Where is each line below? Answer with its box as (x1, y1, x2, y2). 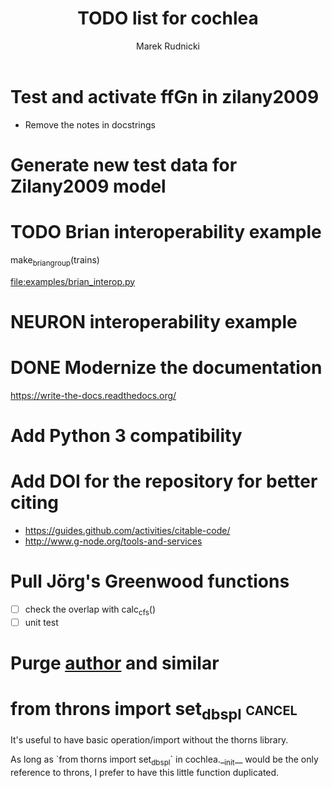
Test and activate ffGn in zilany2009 (10, 85, 320, 108)
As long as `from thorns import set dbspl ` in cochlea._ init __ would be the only (10, 753, 319, 768)
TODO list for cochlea (77, 7, 259, 30)
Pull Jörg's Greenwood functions (10, 570, 290, 593)
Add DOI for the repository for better (10, 470, 318, 493)
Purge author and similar (10, 652, 220, 674)
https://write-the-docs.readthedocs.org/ (10, 389, 177, 401)
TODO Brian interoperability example (10, 221, 322, 244)
